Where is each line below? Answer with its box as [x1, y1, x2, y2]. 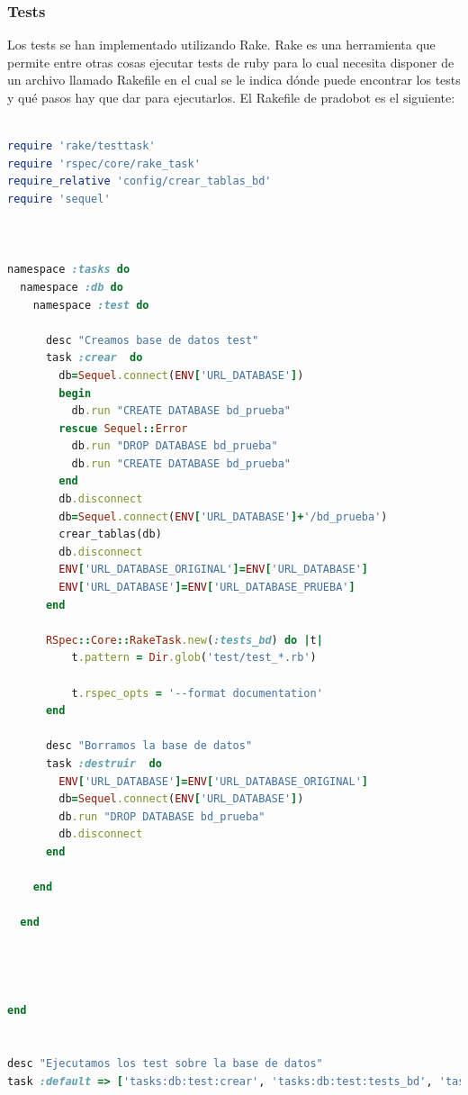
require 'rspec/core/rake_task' [7, 157, 201, 170]
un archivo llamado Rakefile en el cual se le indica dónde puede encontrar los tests [7, 70, 461, 89]
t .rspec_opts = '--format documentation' [71, 686, 323, 700]
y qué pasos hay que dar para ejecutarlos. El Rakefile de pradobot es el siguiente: [7, 88, 455, 106]
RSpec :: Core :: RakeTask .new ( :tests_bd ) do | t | [45, 633, 323, 647]
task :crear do [45, 351, 143, 365]
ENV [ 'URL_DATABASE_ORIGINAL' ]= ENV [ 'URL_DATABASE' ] [58, 563, 368, 576]
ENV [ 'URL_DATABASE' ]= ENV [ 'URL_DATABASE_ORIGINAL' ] [58, 774, 368, 788]
